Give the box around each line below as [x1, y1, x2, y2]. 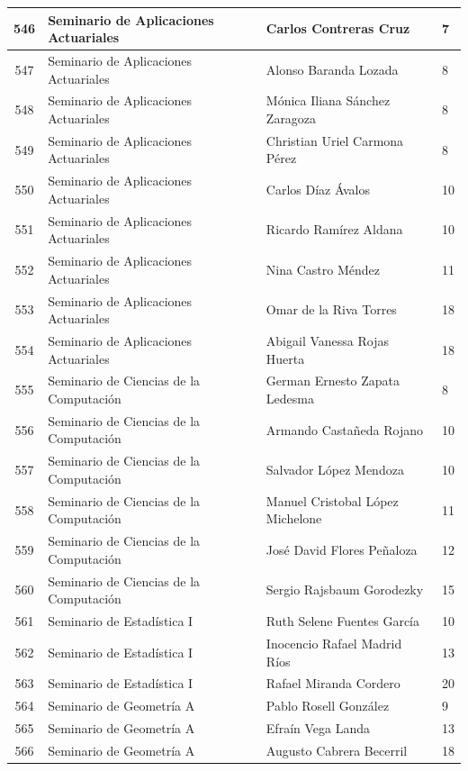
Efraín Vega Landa [265, 719, 371, 738]
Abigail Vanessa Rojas [265, 331, 389, 349]
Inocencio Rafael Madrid [265, 633, 402, 652]
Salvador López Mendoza [265, 460, 404, 479]
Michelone [265, 509, 322, 528]
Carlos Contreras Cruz [265, 19, 410, 38]
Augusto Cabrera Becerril [265, 740, 408, 759]
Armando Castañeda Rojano [265, 420, 423, 439]
